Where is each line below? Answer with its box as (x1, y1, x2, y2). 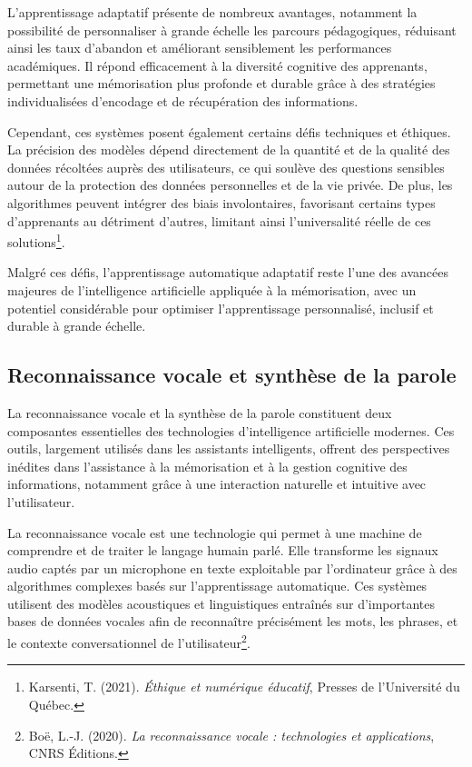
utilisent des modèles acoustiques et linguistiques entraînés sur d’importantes (7, 593, 436, 613)
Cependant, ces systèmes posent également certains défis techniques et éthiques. (7, 122, 451, 141)
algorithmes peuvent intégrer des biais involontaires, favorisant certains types (7, 193, 436, 212)
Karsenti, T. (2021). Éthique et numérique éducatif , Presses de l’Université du (28, 677, 460, 696)
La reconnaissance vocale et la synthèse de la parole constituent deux (7, 403, 392, 422)
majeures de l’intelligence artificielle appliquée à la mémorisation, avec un (7, 280, 417, 299)
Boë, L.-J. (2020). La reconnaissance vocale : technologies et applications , (28, 725, 435, 744)
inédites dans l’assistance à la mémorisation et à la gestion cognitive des (7, 456, 408, 475)
